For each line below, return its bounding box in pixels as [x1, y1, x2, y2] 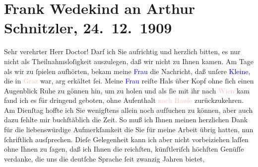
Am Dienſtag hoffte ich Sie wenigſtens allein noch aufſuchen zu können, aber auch [4, 104, 253, 115]
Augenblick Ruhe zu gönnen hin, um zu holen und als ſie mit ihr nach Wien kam [4, 85, 250, 95]
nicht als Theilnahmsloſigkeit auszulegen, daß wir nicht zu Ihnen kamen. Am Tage [4, 56, 254, 66]
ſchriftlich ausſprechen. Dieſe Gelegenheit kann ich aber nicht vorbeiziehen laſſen [4, 134, 249, 144]
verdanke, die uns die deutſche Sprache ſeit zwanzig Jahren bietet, [4, 153, 205, 164]
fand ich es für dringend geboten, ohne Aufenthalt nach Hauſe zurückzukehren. [4, 95, 244, 105]
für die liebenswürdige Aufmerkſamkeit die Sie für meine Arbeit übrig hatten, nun [4, 124, 254, 135]
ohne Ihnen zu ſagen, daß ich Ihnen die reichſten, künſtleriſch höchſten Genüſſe [4, 144, 244, 154]
